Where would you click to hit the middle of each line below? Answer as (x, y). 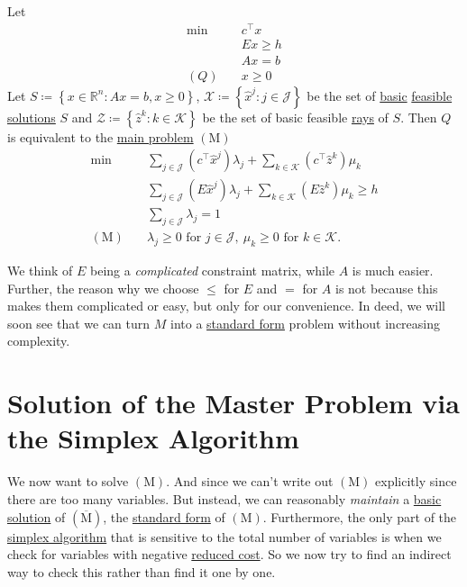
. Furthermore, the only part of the (360, 516)
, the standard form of (164, 516)
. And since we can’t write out (250, 481)
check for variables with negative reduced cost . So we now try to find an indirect (229, 554)
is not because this (387, 288)
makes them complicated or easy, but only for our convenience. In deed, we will (226, 306)
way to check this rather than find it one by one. (142, 571)
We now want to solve (68, 481)
